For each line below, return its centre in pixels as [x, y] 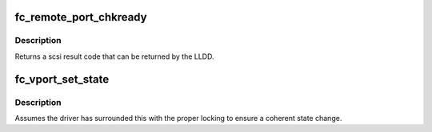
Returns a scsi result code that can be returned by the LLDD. [114, 56]
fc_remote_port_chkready [81, 17]
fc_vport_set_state [62, 79]
